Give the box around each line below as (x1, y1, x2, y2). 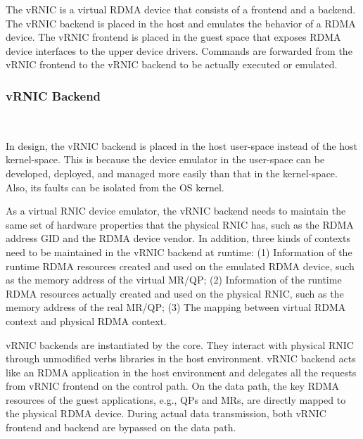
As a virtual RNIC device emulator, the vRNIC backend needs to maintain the (6, 203, 346, 218)
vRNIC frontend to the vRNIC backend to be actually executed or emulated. (6, 57, 338, 72)
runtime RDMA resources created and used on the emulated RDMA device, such (6, 258, 355, 273)
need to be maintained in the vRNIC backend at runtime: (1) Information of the (6, 244, 352, 259)
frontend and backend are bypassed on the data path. (6, 420, 236, 435)
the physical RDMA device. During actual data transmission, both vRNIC (6, 406, 326, 421)
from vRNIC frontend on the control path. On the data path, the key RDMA (6, 378, 340, 393)
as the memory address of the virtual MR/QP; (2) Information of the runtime (6, 272, 342, 287)
